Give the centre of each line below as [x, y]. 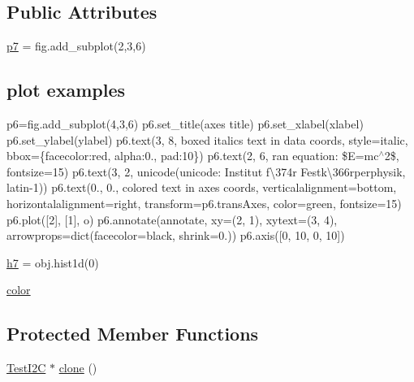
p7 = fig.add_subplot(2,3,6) [76, 46]
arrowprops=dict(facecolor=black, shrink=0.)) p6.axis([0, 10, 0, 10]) [176, 235]
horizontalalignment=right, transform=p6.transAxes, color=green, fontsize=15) [204, 203]
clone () [78, 368]
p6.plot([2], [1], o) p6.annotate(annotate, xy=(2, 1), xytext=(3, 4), [172, 219]
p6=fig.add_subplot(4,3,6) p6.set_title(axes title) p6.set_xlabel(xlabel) [185, 124]
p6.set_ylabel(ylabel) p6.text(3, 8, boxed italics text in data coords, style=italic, [207, 139]
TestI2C [26, 368]
